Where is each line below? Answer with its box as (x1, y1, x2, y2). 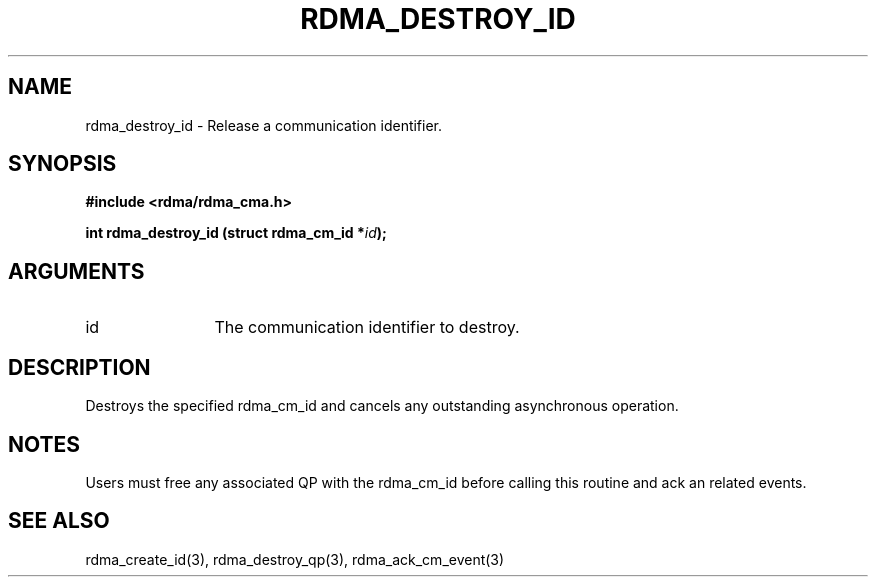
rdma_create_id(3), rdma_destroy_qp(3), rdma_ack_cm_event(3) (85, 550, 505, 568)
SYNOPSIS (8, 151, 117, 177)
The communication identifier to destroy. (214, 317, 520, 338)
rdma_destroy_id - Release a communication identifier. (85, 116, 443, 134)
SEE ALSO (8, 508, 110, 534)
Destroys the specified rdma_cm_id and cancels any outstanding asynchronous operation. (85, 397, 679, 415)
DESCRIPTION (8, 354, 151, 380)
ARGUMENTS (8, 258, 145, 284)
